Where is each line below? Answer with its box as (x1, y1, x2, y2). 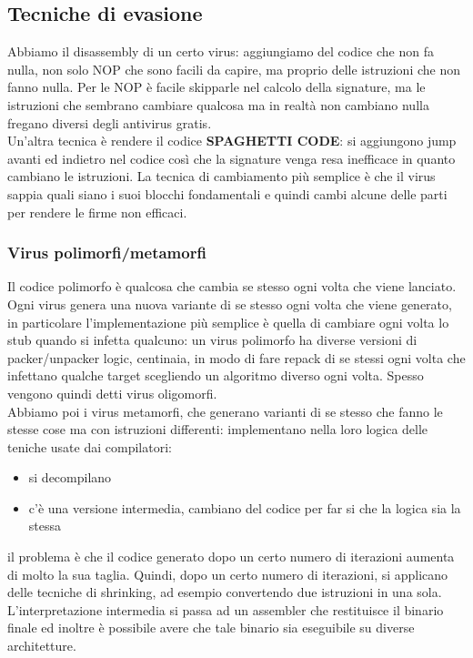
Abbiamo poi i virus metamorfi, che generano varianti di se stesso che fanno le (7, 401, 443, 420)
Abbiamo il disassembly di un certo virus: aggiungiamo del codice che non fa (7, 42, 434, 61)
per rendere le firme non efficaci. (7, 202, 187, 221)
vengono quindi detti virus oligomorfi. (7, 383, 217, 402)
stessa (28, 516, 62, 535)
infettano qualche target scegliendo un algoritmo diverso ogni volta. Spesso (7, 366, 424, 385)
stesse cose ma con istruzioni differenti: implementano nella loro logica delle (7, 420, 428, 439)
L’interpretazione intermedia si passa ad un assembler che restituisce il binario (7, 600, 444, 619)
